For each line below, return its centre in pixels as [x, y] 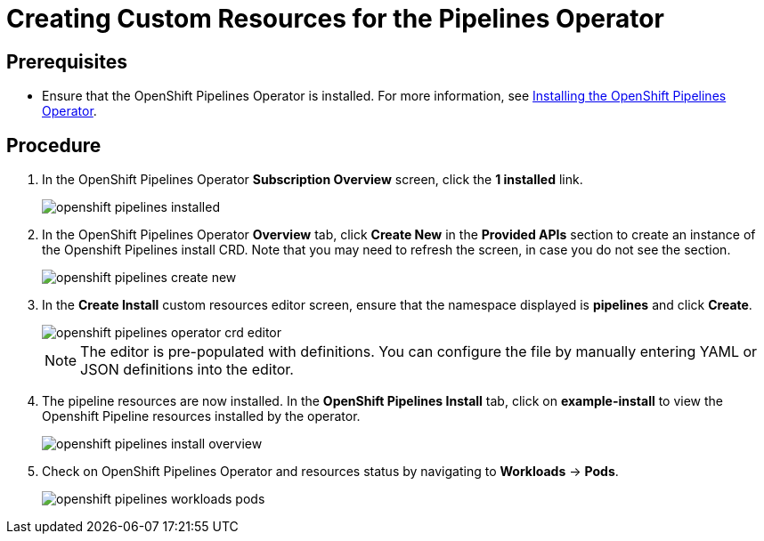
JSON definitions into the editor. [187, 370]
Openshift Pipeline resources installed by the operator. [201, 416]
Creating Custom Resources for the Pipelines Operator [335, 19]
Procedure [54, 145]
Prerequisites [67, 61]
